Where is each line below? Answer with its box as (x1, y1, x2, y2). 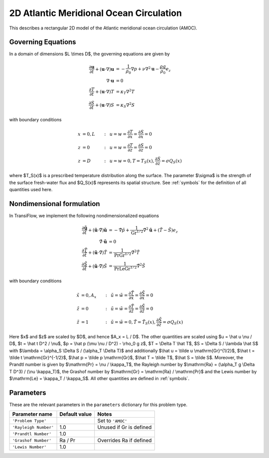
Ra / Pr (59, 437, 76, 444)
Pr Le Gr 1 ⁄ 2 (114, 265, 137, 272)
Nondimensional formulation (9, 200, 100, 208)
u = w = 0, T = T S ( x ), (109, 158, 154, 165)
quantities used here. (9, 186, 53, 192)
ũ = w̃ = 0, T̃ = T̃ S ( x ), (110, 319, 156, 326)
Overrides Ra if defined (97, 437, 152, 444)
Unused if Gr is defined (97, 424, 152, 431)
